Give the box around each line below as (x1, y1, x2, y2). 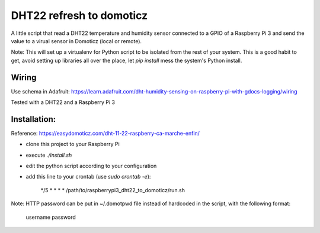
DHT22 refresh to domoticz (11, 9, 148, 22)
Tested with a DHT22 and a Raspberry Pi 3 (11, 99, 116, 106)
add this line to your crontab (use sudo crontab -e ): (25, 173, 151, 180)
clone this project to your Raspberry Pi (25, 141, 120, 148)
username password (25, 213, 76, 221)
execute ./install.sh (25, 151, 72, 158)
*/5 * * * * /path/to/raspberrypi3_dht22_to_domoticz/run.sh (40, 186, 185, 193)
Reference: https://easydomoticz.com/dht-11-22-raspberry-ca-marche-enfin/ (11, 130, 200, 137)
